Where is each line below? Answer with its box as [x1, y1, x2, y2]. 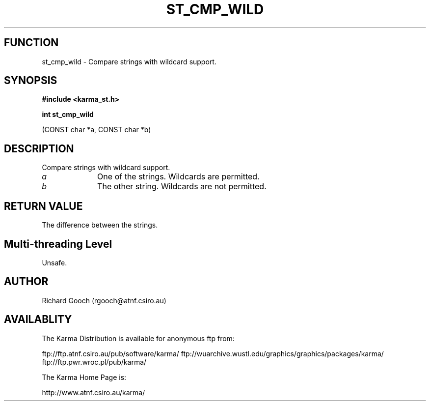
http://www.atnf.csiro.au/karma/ [42, 388, 145, 397]
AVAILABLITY [4, 313, 72, 326]
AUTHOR [4, 275, 49, 288]
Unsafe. [42, 258, 67, 267]
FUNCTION [4, 36, 59, 49]
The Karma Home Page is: [42, 373, 127, 381]
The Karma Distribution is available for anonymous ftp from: [42, 334, 235, 343]
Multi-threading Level [4, 237, 112, 250]
